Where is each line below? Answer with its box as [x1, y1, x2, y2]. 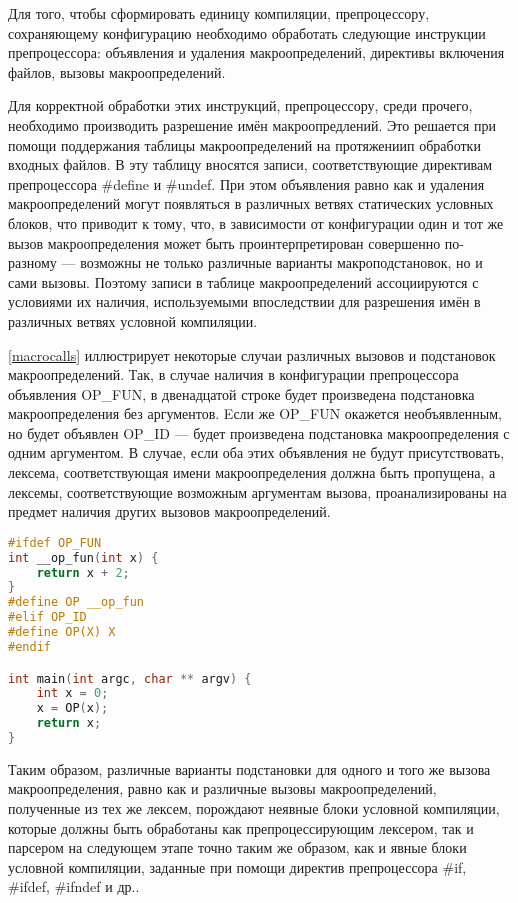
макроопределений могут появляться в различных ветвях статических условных [8, 193, 494, 214]
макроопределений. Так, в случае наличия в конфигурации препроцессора [8, 364, 459, 385]
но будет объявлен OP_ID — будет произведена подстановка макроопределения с [8, 422, 510, 443]
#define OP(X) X [8, 625, 116, 640]
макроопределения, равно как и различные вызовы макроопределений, [8, 778, 437, 799]
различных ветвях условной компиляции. [8, 310, 258, 331]
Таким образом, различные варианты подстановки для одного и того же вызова [8, 758, 491, 779]
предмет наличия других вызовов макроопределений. [8, 501, 331, 522]
